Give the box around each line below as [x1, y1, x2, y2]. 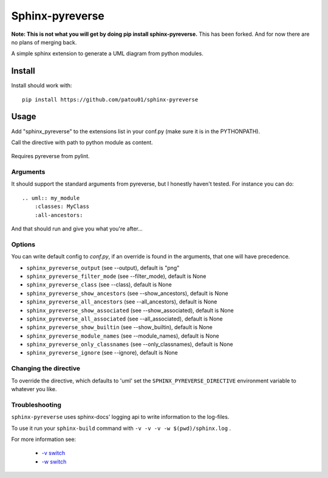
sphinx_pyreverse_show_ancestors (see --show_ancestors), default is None [26, 289, 228, 297]
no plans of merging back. [11, 38, 77, 46]
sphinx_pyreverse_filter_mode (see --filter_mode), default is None [26, 272, 207, 280]
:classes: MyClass [34, 203, 90, 210]
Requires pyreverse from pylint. [11, 153, 91, 160]
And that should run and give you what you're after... [11, 225, 143, 232]
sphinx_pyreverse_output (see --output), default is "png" [26, 264, 180, 271]
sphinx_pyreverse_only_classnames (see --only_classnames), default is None [26, 341, 233, 348]
